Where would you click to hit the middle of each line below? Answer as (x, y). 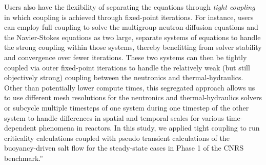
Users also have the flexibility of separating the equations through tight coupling (130, 7)
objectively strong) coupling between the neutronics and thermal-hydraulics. (124, 77)
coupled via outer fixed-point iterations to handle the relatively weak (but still (127, 67)
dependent (21, 128)
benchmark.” (24, 158)
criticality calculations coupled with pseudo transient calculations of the (117, 137)
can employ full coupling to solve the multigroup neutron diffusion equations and (131, 27)
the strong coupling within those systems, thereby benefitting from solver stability (133, 47)
